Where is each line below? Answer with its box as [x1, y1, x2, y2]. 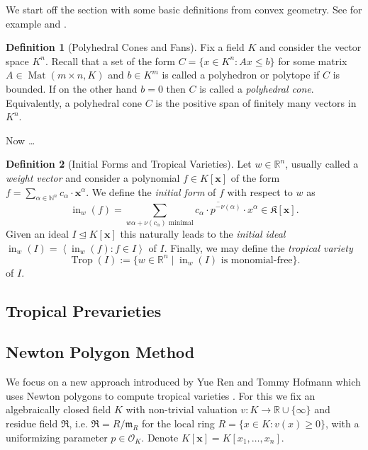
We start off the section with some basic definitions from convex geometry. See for [6, 2, 362, 16]
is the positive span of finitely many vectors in [155, 95, 357, 110]
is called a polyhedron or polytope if [162, 67, 320, 82]
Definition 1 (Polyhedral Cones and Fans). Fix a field [6, 40, 245, 54]
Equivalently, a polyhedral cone [6, 95, 142, 110]
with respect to [227, 184, 293, 199]
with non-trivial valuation [126, 402, 238, 417]
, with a [325, 416, 359, 430]
